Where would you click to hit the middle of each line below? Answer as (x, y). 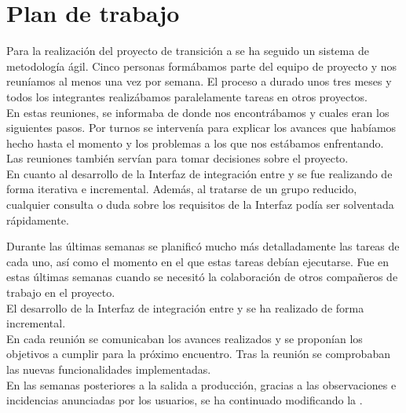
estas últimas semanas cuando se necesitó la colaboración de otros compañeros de (202, 277)
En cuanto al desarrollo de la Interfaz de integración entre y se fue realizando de (199, 173)
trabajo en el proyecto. (61, 292)
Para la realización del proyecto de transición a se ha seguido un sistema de (188, 51)
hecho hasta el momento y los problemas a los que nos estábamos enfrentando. (195, 143)
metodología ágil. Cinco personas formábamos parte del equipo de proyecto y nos (202, 66)
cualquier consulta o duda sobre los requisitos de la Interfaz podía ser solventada (200, 205)
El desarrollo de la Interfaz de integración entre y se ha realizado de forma (185, 307)
